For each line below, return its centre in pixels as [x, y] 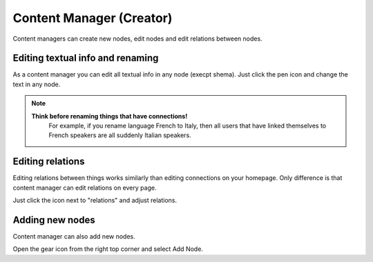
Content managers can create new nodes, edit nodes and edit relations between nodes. [137, 39]
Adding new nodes [54, 220]
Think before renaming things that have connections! [109, 116]
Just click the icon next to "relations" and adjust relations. [95, 201]
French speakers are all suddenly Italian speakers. [120, 135]
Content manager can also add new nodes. [74, 236]
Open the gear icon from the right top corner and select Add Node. [108, 249]
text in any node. [37, 84]
